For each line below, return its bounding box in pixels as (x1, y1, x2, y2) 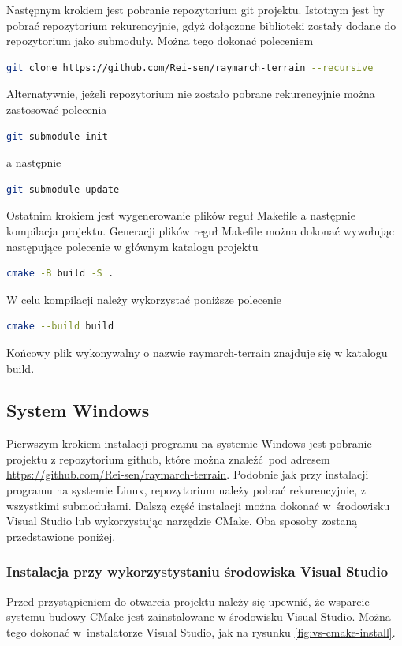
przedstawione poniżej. (6, 528, 116, 544)
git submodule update (6, 183, 120, 195)
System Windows (6, 398, 150, 423)
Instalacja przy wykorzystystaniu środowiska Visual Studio (6, 561, 389, 581)
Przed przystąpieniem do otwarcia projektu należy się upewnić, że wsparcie (6, 592, 370, 609)
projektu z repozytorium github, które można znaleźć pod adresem (6, 450, 330, 467)
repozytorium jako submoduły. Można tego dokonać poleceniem (6, 32, 314, 49)
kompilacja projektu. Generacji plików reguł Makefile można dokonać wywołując (6, 222, 394, 238)
